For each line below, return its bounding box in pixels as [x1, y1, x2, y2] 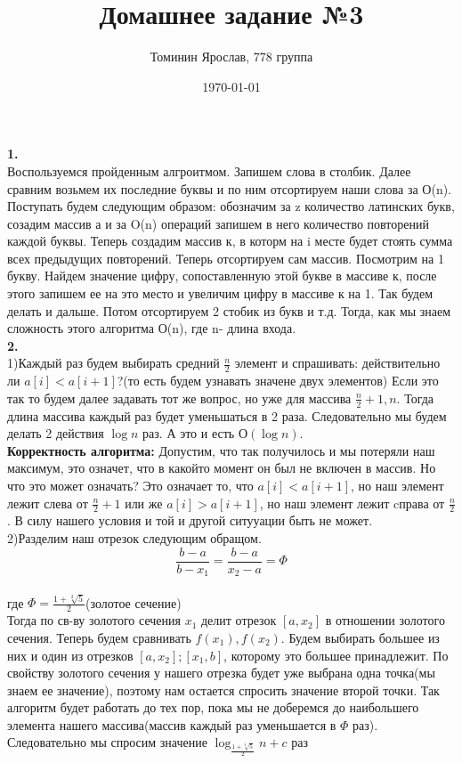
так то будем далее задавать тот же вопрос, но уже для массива [7, 388, 352, 407]
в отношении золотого [325, 611, 445, 629]
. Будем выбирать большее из [280, 628, 440, 646]
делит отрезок [200, 611, 277, 629]
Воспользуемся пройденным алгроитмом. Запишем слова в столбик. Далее [7, 161, 411, 180]
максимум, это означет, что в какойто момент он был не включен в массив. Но [7, 459, 436, 477]
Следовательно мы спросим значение [7, 733, 207, 751]
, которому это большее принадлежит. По [223, 645, 449, 664]
